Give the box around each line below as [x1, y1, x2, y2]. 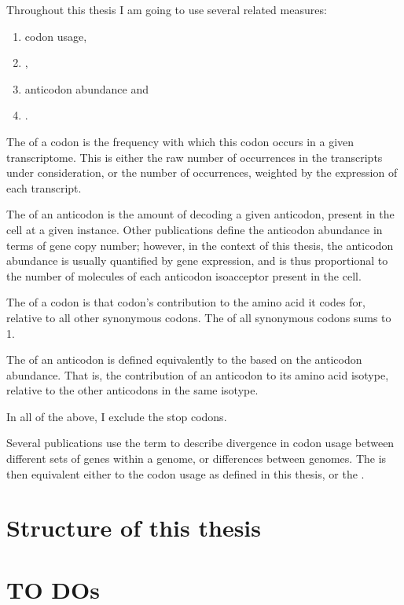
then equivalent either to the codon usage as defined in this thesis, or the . [6, 465, 365, 482]
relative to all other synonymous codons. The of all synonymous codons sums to [6, 309, 391, 325]
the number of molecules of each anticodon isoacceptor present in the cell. [6, 267, 362, 284]
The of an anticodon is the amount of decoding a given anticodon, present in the [6, 206, 395, 222]
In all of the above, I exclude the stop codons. [6, 408, 227, 424]
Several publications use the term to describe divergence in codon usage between [6, 434, 395, 451]
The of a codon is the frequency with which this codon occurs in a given [6, 133, 354, 149]
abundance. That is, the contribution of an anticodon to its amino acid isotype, [6, 366, 389, 383]
